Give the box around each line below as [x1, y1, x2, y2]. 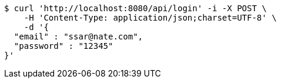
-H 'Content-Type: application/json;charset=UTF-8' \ [24, 13, 277, 22]
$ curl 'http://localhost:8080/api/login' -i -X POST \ [4, 4, 267, 13]
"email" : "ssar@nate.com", [14, 32, 143, 41]
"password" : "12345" [14, 41, 113, 51]
